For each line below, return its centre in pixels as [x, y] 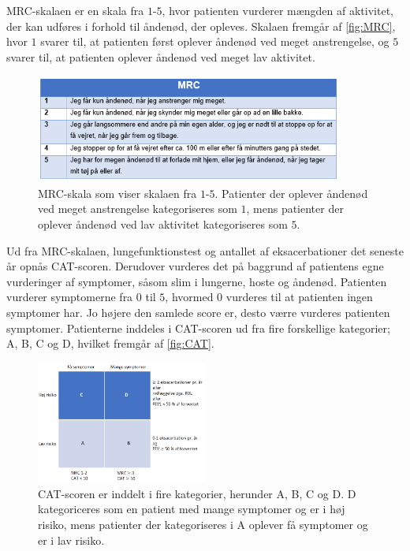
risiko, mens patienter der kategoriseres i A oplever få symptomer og [203, 525]
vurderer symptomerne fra [70, 297]
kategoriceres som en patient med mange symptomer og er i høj [192, 509]
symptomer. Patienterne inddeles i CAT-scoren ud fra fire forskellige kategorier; [198, 328]
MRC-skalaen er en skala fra [75, 10]
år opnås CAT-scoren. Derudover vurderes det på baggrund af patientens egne [195, 266]
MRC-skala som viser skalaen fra [117, 193]
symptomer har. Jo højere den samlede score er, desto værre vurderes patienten [198, 312]
